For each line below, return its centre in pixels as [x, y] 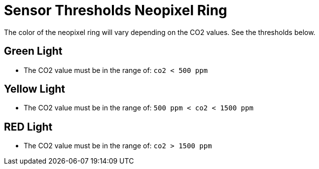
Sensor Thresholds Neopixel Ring [116, 10]
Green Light [33, 51]
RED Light [28, 127]
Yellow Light [35, 89]
